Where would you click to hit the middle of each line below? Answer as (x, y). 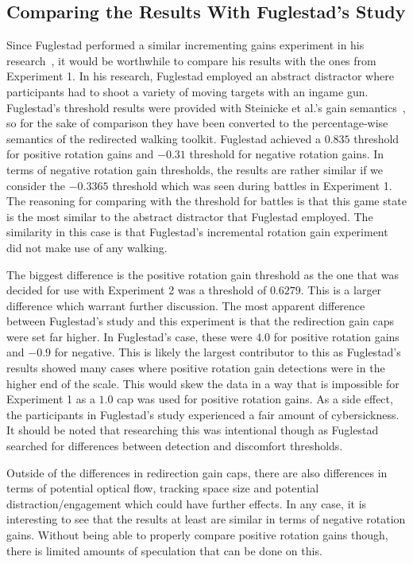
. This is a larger (341, 290)
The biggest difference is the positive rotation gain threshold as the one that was (203, 274)
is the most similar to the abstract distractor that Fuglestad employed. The (190, 216)
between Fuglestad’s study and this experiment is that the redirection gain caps (201, 321)
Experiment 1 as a (51, 399)
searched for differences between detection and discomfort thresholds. (175, 446)
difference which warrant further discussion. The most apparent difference (186, 305)
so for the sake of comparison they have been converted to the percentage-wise (197, 123)
